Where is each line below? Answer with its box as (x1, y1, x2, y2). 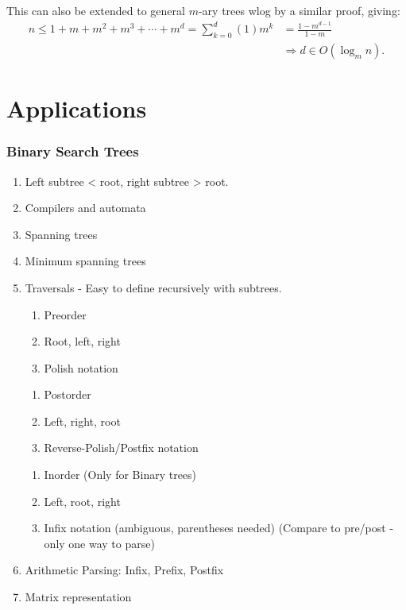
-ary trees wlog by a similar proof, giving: (198, 2, 400, 18)
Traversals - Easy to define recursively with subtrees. (25, 279, 282, 295)
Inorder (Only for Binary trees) (44, 466, 197, 483)
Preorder (44, 306, 87, 322)
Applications (6, 92, 147, 125)
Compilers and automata (25, 199, 146, 216)
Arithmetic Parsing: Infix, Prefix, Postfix (25, 562, 224, 578)
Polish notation (44, 359, 118, 376)
